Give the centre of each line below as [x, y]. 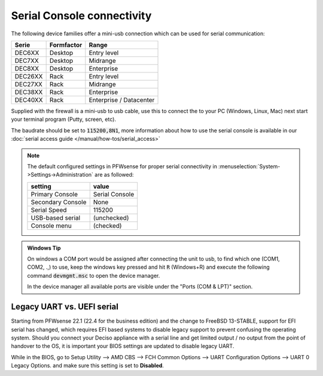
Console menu [51, 226]
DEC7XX [27, 60]
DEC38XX [29, 92]
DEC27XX [29, 84]
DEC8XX [27, 68]
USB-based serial [56, 217]
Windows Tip [44, 248]
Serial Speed [49, 210]
